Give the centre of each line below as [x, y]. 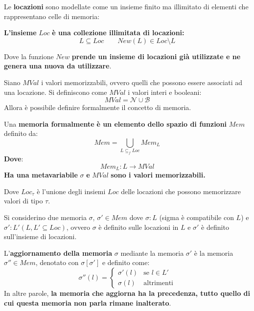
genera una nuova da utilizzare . [58, 66]
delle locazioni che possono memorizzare [181, 191]
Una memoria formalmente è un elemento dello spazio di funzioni [115, 123]
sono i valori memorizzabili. [158, 175]
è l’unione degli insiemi [71, 191]
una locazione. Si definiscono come [56, 92]
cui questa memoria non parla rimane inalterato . [88, 302]
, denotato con [57, 262]
